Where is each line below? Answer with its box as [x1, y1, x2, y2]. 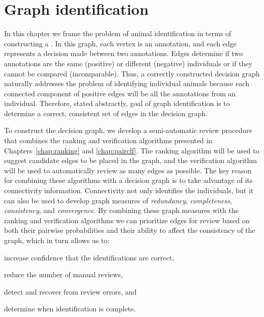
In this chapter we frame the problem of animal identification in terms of [4, 28, 231, 39]
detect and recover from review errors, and [4, 286, 137, 297]
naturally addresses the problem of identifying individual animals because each [4, 78, 249, 89]
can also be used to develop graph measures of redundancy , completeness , [4, 195, 232, 205]
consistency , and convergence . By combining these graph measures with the [4, 205, 239, 216]
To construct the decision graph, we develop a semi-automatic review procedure [4, 125, 253, 136]
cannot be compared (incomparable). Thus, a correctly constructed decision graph [4, 68, 260, 78]
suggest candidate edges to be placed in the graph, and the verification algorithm [4, 155, 257, 166]
